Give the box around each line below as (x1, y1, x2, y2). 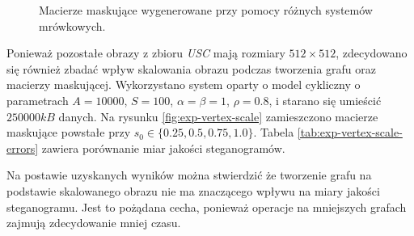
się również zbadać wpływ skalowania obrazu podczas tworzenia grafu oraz (6, 60, 376, 77)
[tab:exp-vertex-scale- (297, 124, 403, 141)
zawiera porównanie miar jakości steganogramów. (41, 139, 285, 156)
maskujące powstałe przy (6, 124, 131, 141)
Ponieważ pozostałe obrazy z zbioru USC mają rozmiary (6, 44, 285, 61)
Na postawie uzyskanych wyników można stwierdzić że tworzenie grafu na (6, 166, 372, 183)
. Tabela (253, 124, 294, 141)
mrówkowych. (39, 17, 106, 34)
